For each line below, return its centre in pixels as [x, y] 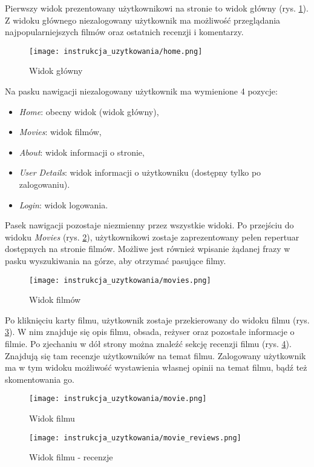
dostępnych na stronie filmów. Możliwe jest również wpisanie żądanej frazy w [148, 249]
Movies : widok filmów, [60, 132]
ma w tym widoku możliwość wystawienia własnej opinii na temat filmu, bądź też [156, 367]
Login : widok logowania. [64, 204]
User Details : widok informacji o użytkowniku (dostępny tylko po [140, 172]
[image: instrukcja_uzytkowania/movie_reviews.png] [135, 438]
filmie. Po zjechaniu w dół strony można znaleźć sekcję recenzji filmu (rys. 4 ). [148, 343]
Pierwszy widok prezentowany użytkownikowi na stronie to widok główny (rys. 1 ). [157, 8]
